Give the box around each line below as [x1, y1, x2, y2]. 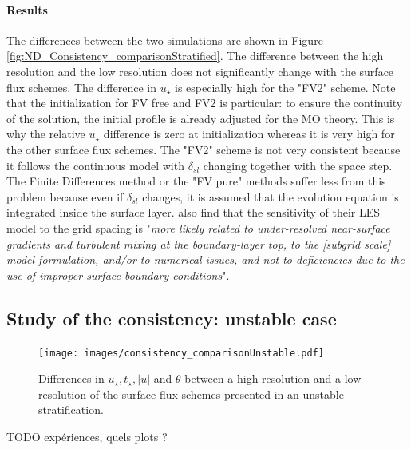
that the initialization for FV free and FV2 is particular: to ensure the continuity [6, 94, 403, 111]
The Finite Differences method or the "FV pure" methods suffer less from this [6, 173, 386, 189]
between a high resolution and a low [184, 370, 362, 387]
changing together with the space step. [203, 157, 393, 173]
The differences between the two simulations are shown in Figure [6, 31, 323, 48]
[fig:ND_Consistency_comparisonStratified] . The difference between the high [6, 47, 384, 64]
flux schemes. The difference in [6, 78, 156, 95]
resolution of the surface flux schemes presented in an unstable [38, 385, 344, 402]
